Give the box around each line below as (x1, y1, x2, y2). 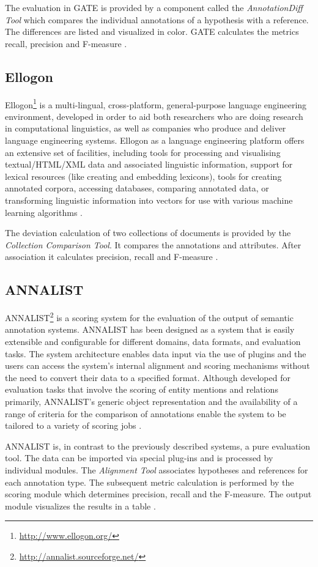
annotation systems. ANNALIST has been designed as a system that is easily (5, 323, 295, 336)
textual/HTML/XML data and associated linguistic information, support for (5, 158, 293, 171)
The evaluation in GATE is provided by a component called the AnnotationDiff (5, 1, 303, 13)
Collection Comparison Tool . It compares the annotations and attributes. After (5, 238, 301, 251)
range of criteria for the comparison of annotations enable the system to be (5, 407, 286, 420)
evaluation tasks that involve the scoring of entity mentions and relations (5, 383, 278, 396)
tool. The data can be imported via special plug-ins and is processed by (5, 451, 273, 464)
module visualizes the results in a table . (5, 499, 156, 512)
